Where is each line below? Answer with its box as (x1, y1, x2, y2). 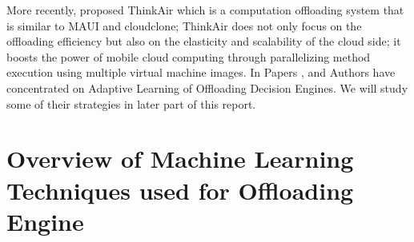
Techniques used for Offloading (6, 173, 354, 206)
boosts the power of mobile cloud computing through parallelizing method (6, 48, 371, 65)
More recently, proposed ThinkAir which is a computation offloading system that (6, 2, 404, 18)
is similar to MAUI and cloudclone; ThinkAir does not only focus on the (6, 17, 362, 34)
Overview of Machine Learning (6, 142, 354, 175)
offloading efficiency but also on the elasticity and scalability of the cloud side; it (6, 33, 401, 50)
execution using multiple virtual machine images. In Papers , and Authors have (6, 64, 396, 81)
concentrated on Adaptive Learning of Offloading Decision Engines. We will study (6, 79, 408, 96)
